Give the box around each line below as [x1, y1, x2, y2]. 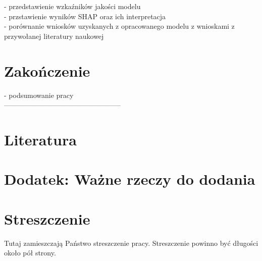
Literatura [4, 129, 77, 149]
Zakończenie [4, 60, 90, 81]
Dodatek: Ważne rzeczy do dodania [4, 169, 255, 189]
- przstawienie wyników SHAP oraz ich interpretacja [4, 11, 166, 21]
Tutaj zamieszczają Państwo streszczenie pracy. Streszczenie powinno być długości [4, 237, 258, 248]
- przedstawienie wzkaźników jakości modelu [4, 1, 141, 11]
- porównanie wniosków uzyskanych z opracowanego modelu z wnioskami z [4, 21, 235, 31]
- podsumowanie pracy [4, 89, 74, 100]
